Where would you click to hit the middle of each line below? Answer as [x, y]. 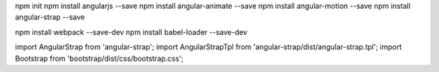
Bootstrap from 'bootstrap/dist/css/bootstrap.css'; [100, 58]
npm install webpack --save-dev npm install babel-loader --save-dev [131, 32]
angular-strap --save [50, 17]
